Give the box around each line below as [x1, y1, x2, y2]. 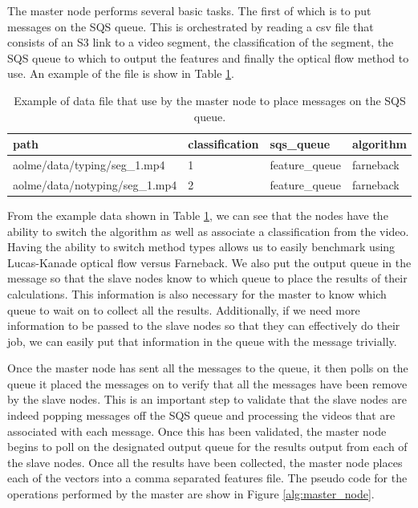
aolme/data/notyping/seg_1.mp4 [13, 176, 177, 193]
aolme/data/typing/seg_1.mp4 [13, 156, 165, 173]
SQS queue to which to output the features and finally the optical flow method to [7, 49, 409, 66]
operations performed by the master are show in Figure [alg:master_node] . [7, 486, 375, 502]
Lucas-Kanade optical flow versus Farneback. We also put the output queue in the [7, 254, 412, 270]
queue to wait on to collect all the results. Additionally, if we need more [7, 301, 360, 318]
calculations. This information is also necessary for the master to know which [7, 285, 387, 302]
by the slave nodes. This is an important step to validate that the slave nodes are [7, 391, 407, 408]
